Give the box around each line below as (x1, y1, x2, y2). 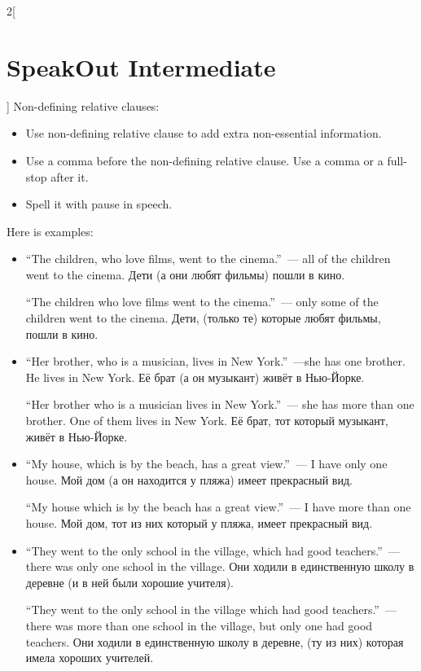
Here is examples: (7, 222, 94, 239)
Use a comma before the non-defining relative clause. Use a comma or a (25, 151, 384, 169)
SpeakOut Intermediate (7, 50, 276, 83)
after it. (50, 168, 89, 185)
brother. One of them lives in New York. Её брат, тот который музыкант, (25, 412, 388, 429)
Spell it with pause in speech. (25, 195, 173, 213)
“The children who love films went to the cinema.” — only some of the (25, 293, 379, 310)
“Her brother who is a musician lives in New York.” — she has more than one (25, 396, 414, 413)
